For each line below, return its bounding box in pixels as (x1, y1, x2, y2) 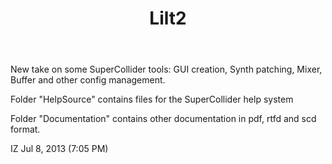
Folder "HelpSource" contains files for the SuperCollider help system (10, 93, 294, 106)
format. (10, 123, 41, 136)
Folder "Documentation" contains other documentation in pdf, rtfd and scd (10, 113, 317, 125)
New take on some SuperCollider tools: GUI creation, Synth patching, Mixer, (10, 63, 323, 76)
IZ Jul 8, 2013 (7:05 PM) (10, 143, 109, 155)
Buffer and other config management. (10, 74, 166, 86)
